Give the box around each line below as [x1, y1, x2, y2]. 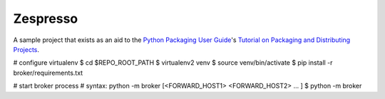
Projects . [13, 45, 39, 53]
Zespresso [13, 11, 78, 26]
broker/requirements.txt [13, 68, 83, 77]
